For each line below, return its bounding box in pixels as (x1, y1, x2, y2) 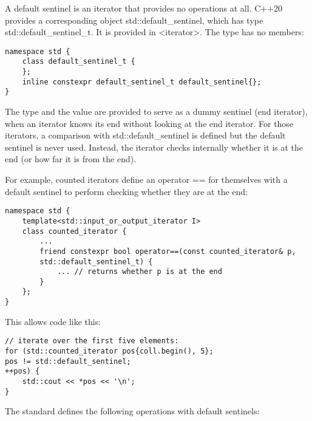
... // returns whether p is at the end (56, 267, 222, 276)
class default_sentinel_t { (22, 57, 135, 66)
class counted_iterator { (22, 227, 127, 236)
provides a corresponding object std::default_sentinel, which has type (5, 13, 263, 26)
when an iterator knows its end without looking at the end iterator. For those (5, 117, 294, 129)
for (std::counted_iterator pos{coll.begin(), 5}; (5, 347, 214, 356)
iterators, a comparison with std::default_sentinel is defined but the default (5, 129, 286, 142)
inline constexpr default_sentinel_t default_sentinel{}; (22, 77, 262, 86)
